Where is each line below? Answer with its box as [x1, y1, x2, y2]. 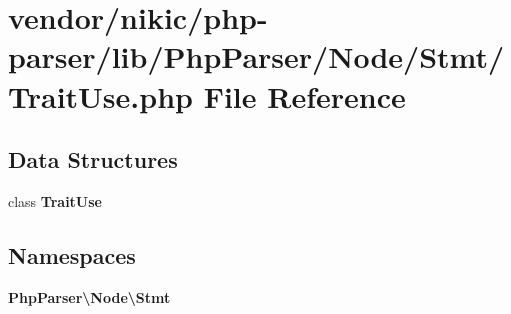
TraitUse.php [8, 75, 193, 116]
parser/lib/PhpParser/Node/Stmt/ [8, 36, 505, 77]
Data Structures [8, 144, 178, 175]
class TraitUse [8, 190, 102, 211]
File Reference [203, 75, 406, 116]
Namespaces [8, 239, 136, 270]
